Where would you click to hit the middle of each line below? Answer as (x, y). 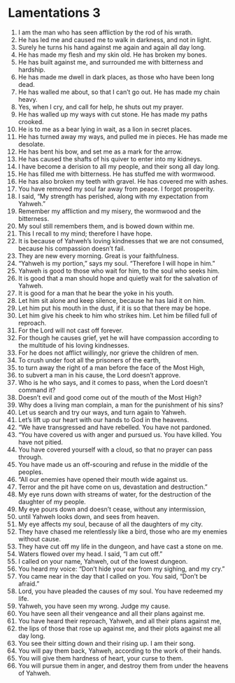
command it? (37, 390)
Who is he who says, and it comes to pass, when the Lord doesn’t (113, 382)
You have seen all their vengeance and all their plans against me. (112, 613)
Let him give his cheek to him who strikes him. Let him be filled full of (117, 315)
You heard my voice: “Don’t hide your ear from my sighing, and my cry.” (121, 569)
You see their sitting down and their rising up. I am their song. (107, 643)
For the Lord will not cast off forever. (71, 330)
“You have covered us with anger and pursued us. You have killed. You (120, 434)
